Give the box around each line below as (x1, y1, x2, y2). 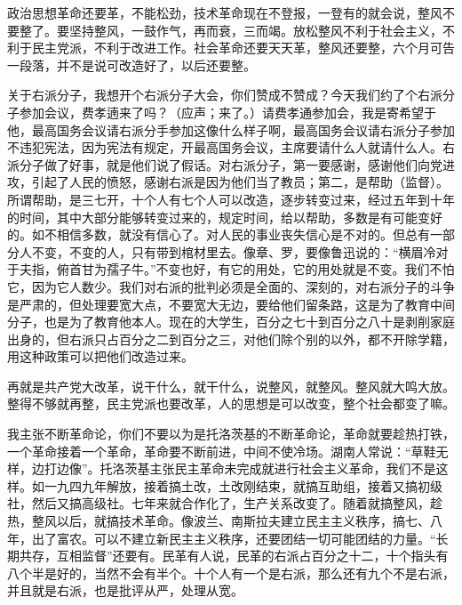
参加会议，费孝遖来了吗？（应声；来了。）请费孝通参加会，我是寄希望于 (19, 102, 436, 121)
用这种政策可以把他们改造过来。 (7, 347, 194, 366)
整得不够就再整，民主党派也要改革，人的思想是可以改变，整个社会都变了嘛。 (7, 394, 455, 413)
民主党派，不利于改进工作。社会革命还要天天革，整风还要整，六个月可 (31, 38, 442, 57)
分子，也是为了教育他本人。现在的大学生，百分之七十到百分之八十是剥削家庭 (7, 312, 455, 331)
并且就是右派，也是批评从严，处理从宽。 (7, 581, 243, 600)
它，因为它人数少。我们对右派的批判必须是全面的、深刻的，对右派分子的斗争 (7, 277, 455, 295)
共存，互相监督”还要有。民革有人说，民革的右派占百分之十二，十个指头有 (19, 546, 449, 565)
